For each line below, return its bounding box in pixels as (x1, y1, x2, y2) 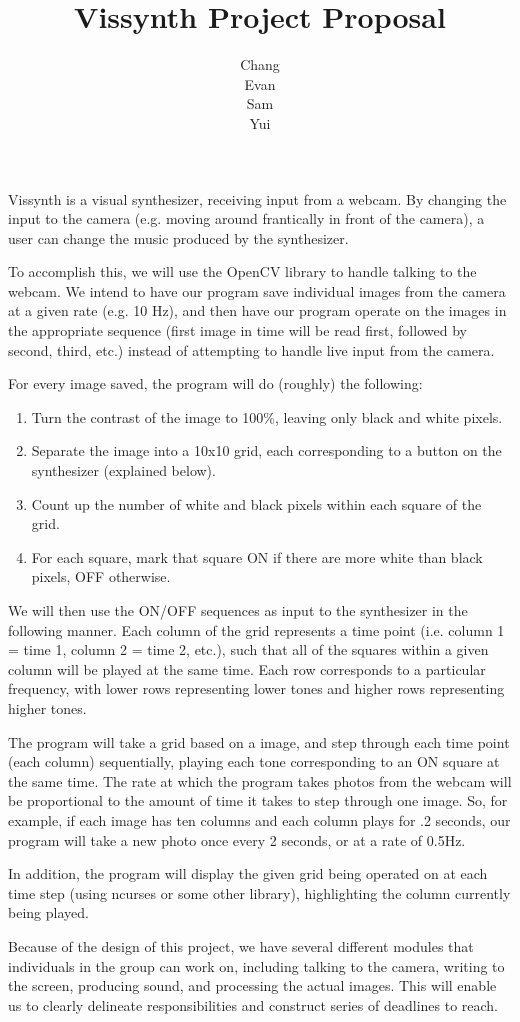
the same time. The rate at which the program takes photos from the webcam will (8, 770, 512, 791)
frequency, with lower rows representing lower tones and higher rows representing (8, 678, 505, 699)
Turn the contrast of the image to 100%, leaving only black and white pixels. (31, 406, 503, 427)
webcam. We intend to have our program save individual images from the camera (8, 280, 506, 301)
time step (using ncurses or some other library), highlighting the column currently (8, 882, 511, 903)
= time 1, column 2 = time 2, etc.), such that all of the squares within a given (8, 639, 489, 660)
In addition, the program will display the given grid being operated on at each (8, 863, 488, 884)
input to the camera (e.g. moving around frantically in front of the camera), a (8, 208, 485, 229)
